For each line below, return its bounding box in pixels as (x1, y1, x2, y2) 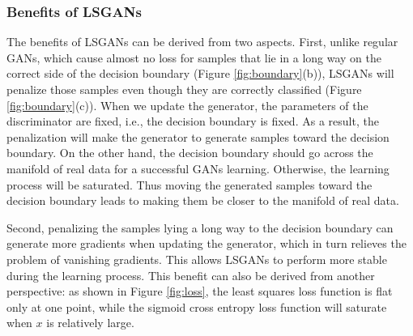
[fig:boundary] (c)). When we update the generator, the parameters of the (6, 96, 368, 113)
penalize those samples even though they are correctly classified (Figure (6, 81, 362, 97)
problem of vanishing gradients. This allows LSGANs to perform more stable (6, 250, 387, 267)
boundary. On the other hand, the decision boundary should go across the (6, 144, 373, 161)
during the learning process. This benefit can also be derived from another (6, 266, 375, 283)
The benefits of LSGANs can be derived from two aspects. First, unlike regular (6, 33, 398, 50)
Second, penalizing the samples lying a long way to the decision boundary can (6, 219, 394, 236)
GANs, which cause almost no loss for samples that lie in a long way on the (6, 49, 382, 66)
